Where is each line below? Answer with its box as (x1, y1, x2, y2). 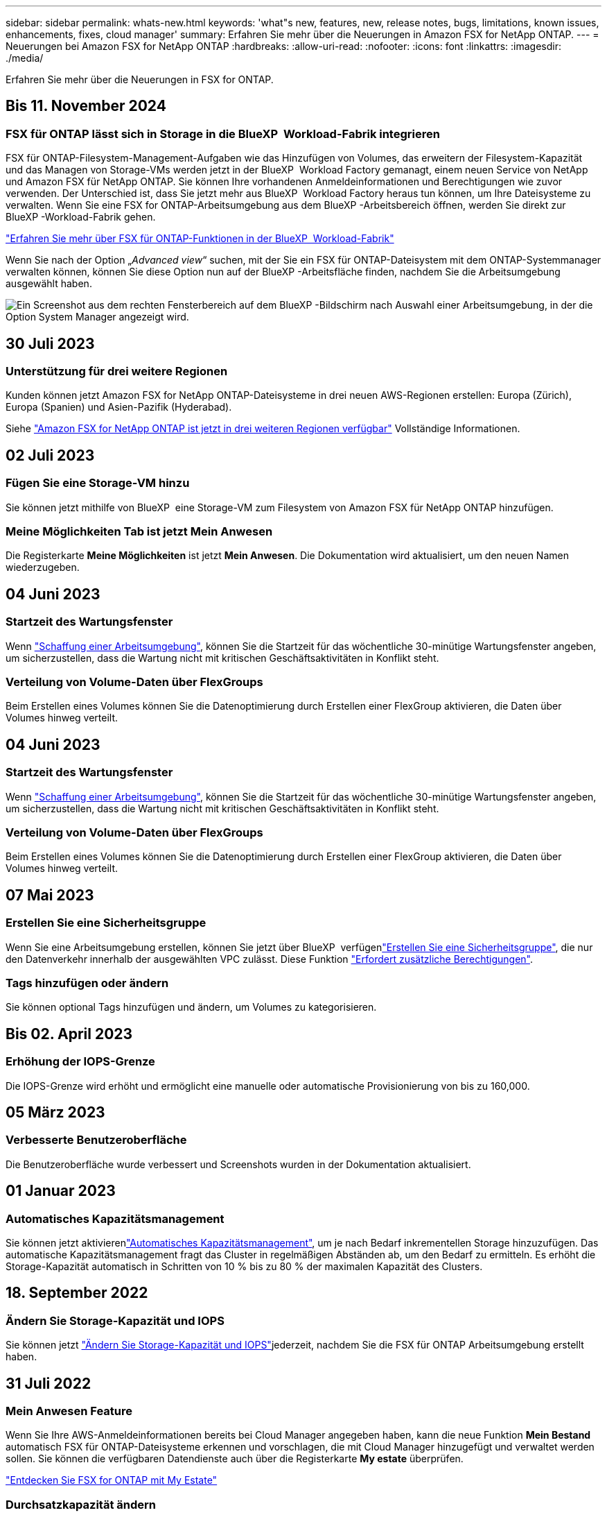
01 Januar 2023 (6, 1182, 116, 1200)
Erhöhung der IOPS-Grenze (6, 1054, 155, 1069)
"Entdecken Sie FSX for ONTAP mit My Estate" (6, 1474, 218, 1487)
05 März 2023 (6, 1103, 105, 1121)
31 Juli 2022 (6, 1374, 91, 1392)
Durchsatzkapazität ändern (6, 1497, 156, 1512)
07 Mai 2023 (6, 886, 94, 904)
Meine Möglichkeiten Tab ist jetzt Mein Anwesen (6, 524, 273, 539)
